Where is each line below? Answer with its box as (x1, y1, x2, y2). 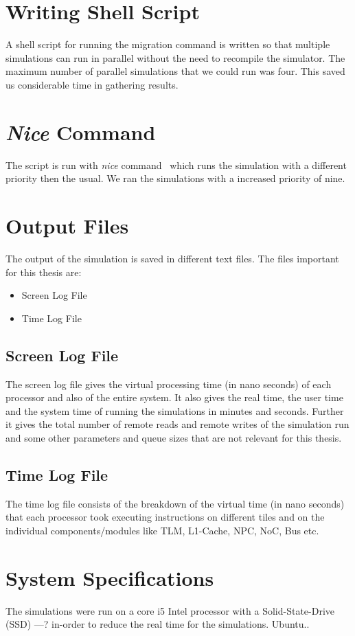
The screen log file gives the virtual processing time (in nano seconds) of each (5, 376, 332, 391)
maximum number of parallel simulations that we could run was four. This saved (5, 64, 345, 78)
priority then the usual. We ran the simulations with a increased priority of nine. (5, 171, 345, 185)
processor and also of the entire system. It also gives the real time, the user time (5, 390, 343, 405)
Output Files (5, 212, 129, 239)
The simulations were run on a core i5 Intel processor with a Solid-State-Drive (5, 603, 335, 617)
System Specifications (5, 563, 214, 591)
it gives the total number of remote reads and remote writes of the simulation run (5, 417, 350, 431)
